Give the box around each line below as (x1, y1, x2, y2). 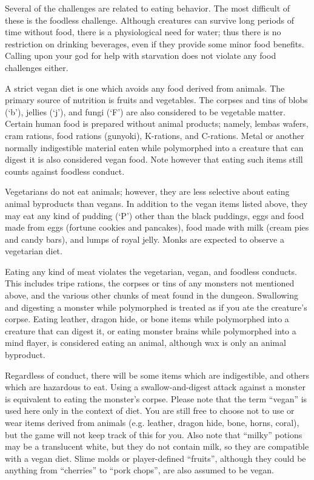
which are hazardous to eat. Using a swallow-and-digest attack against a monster (5, 380, 306, 393)
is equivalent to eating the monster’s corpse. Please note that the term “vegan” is (5, 392, 307, 405)
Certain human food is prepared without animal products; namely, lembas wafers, (5, 117, 309, 130)
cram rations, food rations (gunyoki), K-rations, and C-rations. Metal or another (5, 129, 304, 141)
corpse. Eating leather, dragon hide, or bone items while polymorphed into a (5, 313, 289, 325)
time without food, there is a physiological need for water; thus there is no (5, 25, 281, 38)
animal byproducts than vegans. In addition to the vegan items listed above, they (5, 197, 308, 209)
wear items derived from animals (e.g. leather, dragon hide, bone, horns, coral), (5, 416, 299, 428)
